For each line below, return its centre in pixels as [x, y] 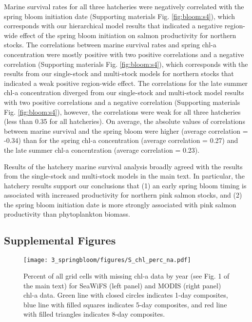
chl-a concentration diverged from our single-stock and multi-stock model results [124, 92]
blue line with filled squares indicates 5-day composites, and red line [125, 304]
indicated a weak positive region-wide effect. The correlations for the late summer [126, 83]
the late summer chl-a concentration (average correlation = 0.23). [102, 150]
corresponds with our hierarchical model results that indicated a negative [113, 26]
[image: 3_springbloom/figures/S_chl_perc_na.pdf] [107, 260]
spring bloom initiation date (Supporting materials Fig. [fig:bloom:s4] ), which [119, 16]
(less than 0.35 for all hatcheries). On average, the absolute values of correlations [125, 121]
